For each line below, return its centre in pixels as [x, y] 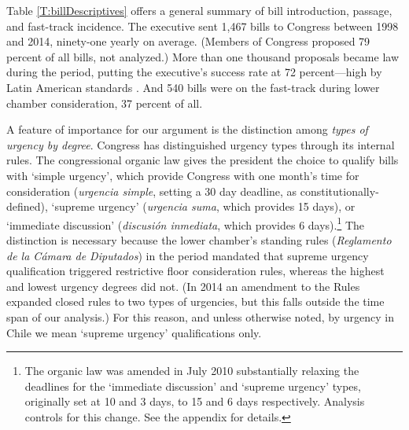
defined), [27, 206]
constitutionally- [339, 191]
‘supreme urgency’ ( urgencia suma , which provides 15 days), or [203, 206]
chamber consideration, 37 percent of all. [105, 103]
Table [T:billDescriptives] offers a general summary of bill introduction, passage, [199, 10]
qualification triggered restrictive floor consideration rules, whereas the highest [195, 271]
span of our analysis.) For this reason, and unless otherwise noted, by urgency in [200, 316]
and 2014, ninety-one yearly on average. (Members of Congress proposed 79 [188, 41]
